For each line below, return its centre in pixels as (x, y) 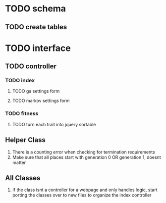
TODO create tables (36, 27)
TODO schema (35, 9)
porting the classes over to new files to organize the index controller (82, 195)
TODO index (20, 81)
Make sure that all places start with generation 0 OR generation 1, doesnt (86, 157)
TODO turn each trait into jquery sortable (54, 124)
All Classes (23, 178)
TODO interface (38, 48)
